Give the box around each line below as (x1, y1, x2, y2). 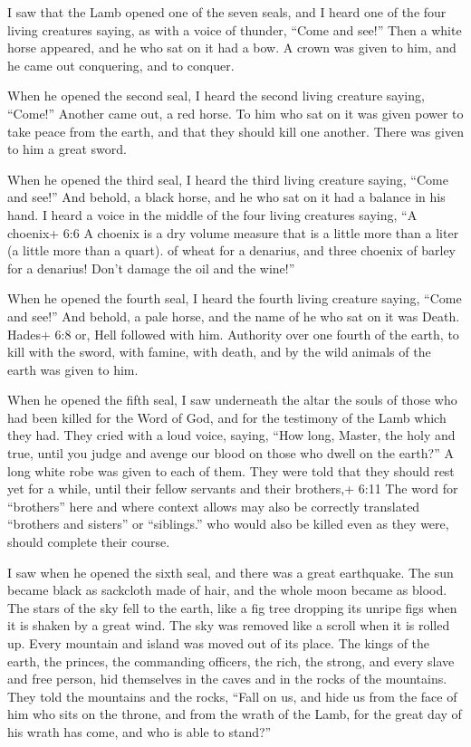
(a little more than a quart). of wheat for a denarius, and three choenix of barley (7, 241, 457, 260)
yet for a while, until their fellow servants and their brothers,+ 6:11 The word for (7, 479, 458, 498)
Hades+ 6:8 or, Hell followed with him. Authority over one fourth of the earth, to (7, 324, 459, 343)
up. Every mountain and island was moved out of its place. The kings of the (7, 634, 430, 652)
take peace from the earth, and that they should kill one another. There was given (7, 121, 464, 140)
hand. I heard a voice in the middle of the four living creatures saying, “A (7, 205, 418, 224)
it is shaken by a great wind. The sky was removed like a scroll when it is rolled (7, 616, 450, 635)
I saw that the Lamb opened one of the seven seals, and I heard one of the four (7, 3, 447, 21)
